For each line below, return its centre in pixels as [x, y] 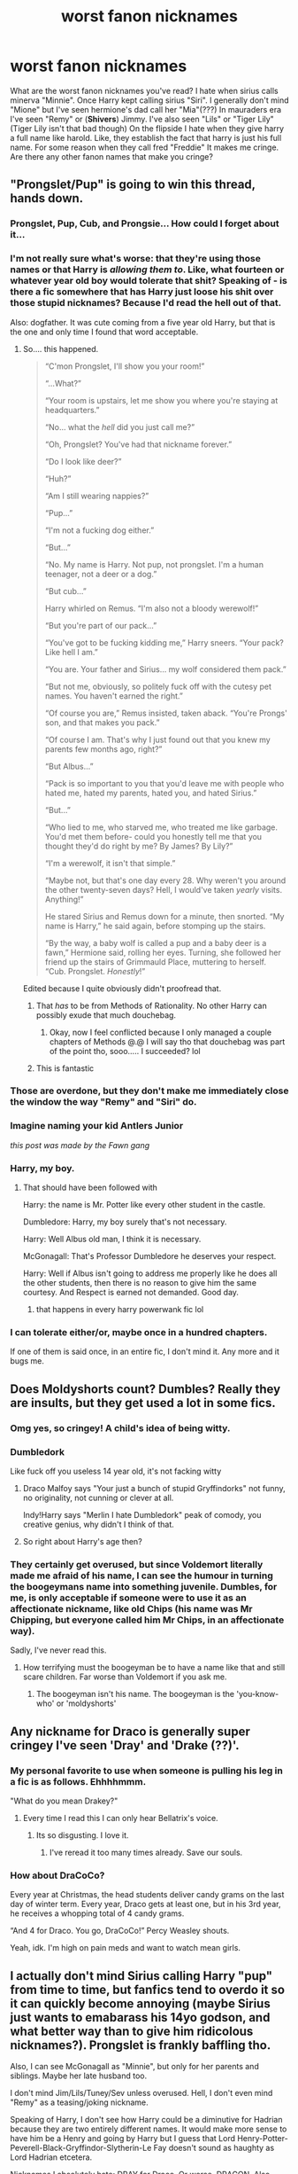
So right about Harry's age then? [82, 1541]
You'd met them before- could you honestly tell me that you [153, 836]
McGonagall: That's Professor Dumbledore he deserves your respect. [149, 1256]
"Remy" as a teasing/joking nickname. [79, 2102]
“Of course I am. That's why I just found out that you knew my [157, 739]
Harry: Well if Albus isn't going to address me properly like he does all [150, 1273]
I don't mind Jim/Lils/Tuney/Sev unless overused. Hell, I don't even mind [141, 2093]
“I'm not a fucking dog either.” [99, 530]
